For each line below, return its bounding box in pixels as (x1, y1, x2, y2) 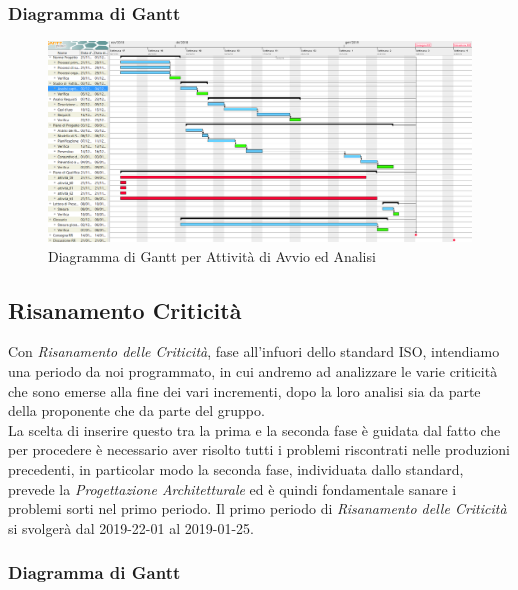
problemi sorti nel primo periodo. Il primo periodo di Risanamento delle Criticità (8, 498, 507, 519)
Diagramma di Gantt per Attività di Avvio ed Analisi (48, 245, 376, 266)
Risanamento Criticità (8, 294, 242, 325)
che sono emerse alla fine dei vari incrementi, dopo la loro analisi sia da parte (8, 380, 481, 401)
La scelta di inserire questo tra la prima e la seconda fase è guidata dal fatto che (8, 419, 501, 440)
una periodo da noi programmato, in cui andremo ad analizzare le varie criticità (8, 361, 498, 382)
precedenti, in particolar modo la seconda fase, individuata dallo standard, (8, 458, 464, 479)
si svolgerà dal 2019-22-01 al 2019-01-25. (8, 517, 254, 538)
